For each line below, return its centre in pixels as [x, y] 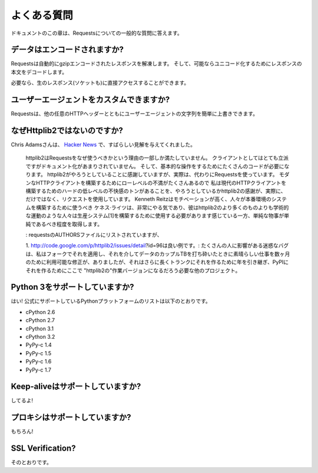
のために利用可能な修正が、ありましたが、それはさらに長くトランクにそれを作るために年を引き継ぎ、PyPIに [157, 262]
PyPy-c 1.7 [38, 370]
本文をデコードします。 [39, 72]
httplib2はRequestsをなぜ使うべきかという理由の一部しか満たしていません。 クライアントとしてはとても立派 [157, 158]
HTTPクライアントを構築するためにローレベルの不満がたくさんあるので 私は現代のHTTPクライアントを [161, 183]
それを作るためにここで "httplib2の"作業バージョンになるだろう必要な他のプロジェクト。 [133, 270]
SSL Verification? [43, 449]
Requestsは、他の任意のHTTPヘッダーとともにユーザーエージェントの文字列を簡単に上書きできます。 [135, 114]
